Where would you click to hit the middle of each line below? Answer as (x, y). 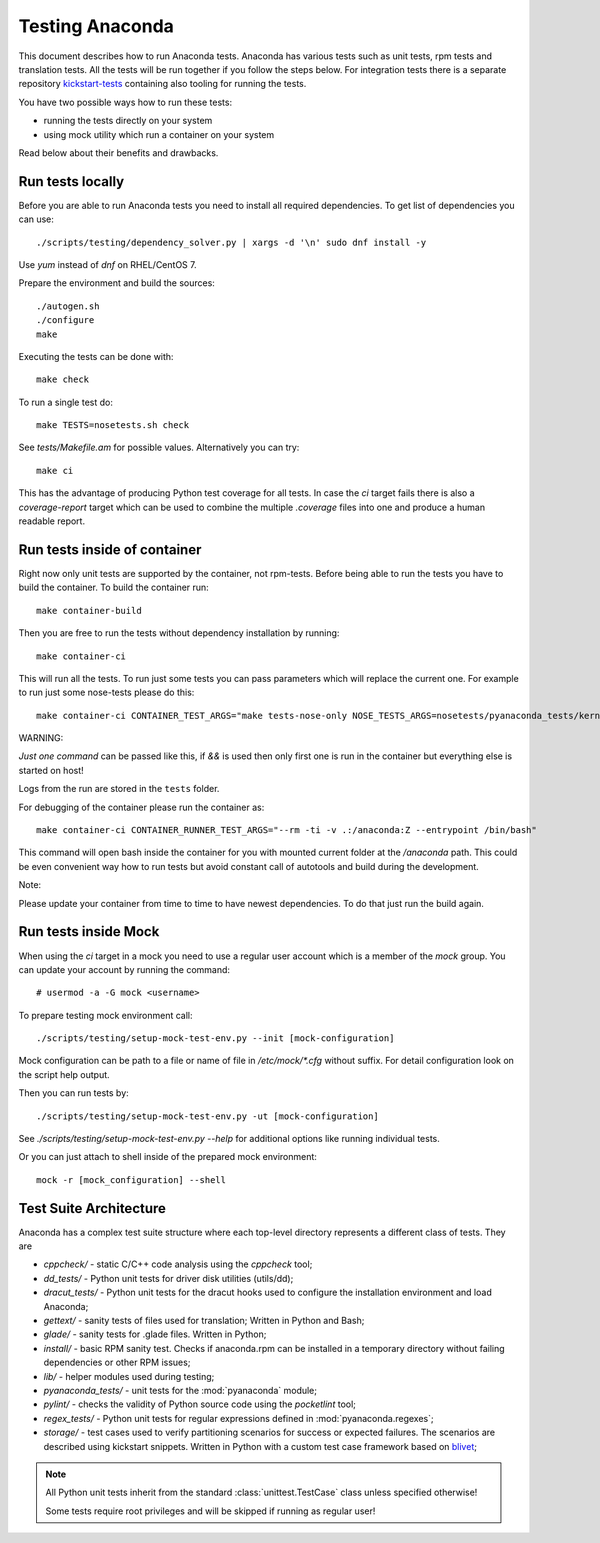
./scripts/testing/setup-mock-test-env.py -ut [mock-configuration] (207, 1116)
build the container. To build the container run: (113, 587)
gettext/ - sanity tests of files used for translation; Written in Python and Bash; (204, 1321)
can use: (36, 219)
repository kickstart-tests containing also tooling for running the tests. (162, 84)
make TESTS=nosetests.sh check (113, 425)
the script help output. (64, 1074)
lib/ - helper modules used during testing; (129, 1376)
